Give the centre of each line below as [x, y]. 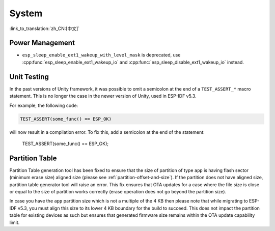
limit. [15, 222]
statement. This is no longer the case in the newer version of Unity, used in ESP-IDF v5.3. [103, 96]
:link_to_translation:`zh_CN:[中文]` [45, 28]
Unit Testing [29, 77]
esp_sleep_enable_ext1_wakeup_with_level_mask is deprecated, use [101, 55]
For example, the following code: [44, 105]
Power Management [42, 43]
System [26, 13]
